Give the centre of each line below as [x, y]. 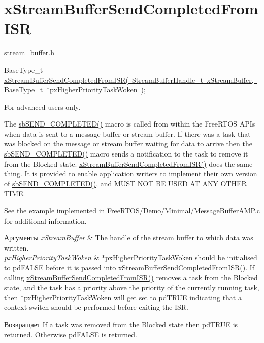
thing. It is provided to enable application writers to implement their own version [131, 174]
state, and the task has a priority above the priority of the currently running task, [132, 287]
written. [16, 247]
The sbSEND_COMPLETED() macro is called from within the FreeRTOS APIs [130, 124]
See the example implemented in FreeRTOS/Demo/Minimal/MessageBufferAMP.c [132, 211]
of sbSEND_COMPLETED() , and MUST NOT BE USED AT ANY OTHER [125, 183]
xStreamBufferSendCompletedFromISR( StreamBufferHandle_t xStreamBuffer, [129, 80]
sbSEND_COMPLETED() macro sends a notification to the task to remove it [126, 154]
